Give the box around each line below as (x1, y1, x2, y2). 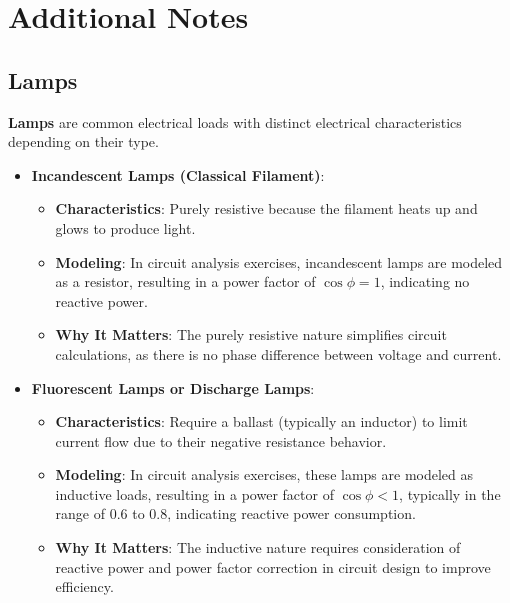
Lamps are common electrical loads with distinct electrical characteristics (8, 111, 462, 132)
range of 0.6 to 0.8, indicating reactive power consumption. (55, 503, 416, 524)
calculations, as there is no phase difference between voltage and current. (55, 343, 502, 364)
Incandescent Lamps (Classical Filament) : (31, 164, 325, 185)
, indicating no (380, 271, 470, 292)
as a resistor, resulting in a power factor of (55, 271, 316, 292)
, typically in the (399, 483, 501, 504)
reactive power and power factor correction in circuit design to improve (55, 556, 491, 577)
